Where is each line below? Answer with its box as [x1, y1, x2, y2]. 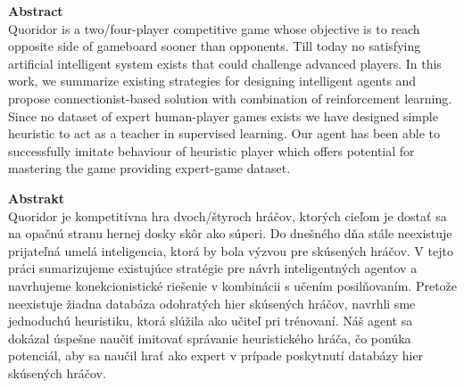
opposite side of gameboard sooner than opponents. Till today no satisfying [8, 37, 421, 55]
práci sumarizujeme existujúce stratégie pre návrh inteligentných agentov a [8, 259, 418, 277]
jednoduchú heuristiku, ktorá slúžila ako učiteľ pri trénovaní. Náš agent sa [8, 311, 413, 330]
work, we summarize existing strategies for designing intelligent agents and [8, 71, 417, 90]
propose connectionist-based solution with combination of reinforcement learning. [8, 88, 452, 107]
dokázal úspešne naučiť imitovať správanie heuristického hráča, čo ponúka [8, 328, 411, 347]
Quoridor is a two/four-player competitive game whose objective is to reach [8, 19, 420, 37]
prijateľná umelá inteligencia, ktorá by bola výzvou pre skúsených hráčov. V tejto [8, 241, 453, 260]
